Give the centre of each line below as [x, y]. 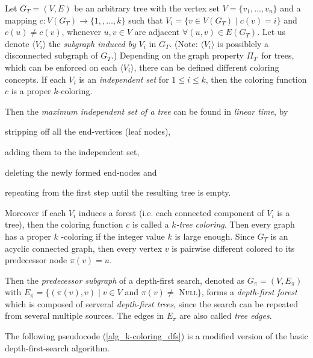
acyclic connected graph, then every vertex [84, 248]
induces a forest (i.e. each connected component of [171, 212]
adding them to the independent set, [72, 151]
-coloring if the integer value [113, 236]
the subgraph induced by [92, 43]
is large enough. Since [215, 236]
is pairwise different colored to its [233, 248]
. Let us [271, 32]
